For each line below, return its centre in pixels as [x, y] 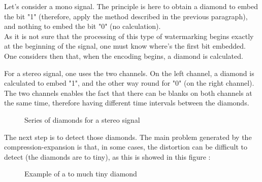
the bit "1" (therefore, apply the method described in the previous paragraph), [126, 16]
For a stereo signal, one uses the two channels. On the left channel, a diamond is [129, 73]
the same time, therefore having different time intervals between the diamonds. [127, 103]
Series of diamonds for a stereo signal [82, 119]
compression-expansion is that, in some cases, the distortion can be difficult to [126, 147]
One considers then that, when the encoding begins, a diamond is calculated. [124, 56]
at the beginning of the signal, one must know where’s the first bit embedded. [125, 46]
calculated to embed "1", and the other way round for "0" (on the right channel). [129, 83]
